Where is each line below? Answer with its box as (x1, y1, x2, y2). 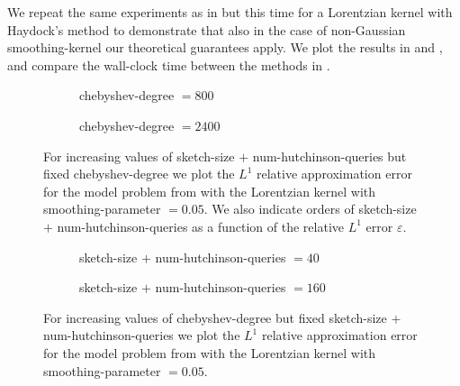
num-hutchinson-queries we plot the (43, 326, 240, 345)
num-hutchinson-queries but (252, 146, 407, 165)
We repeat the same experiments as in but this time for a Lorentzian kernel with (7, 3, 453, 21)
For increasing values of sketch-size (43, 146, 235, 165)
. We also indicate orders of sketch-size (203, 199, 417, 218)
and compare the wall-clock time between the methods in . (7, 55, 330, 74)
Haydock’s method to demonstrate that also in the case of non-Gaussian (7, 20, 406, 39)
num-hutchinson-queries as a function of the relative (57, 216, 345, 235)
